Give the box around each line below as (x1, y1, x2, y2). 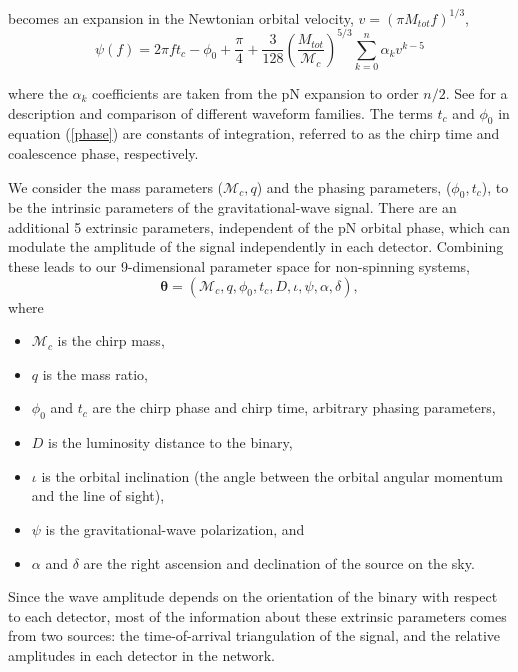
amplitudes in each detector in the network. (8, 645, 275, 665)
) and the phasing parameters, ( (256, 176, 452, 197)
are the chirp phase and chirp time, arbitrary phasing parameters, (92, 397, 496, 418)
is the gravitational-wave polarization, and (45, 519, 305, 540)
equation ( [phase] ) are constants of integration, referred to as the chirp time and (8, 123, 500, 144)
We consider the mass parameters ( (8, 176, 224, 197)
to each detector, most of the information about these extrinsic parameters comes (8, 605, 507, 626)
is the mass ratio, (42, 363, 148, 384)
